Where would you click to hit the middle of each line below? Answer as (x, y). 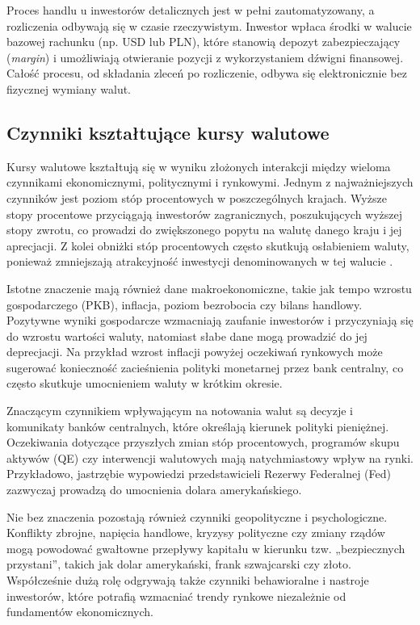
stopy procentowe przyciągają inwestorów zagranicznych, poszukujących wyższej (205, 214)
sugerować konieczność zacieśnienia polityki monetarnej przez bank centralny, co (205, 367)
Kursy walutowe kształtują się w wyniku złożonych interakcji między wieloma (199, 166)
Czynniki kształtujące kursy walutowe (168, 132)
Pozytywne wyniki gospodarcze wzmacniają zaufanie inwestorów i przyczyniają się (210, 320)
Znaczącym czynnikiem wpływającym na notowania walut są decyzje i (180, 411)
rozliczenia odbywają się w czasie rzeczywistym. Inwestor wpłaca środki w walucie (209, 25)
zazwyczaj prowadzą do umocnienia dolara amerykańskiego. (154, 490)
